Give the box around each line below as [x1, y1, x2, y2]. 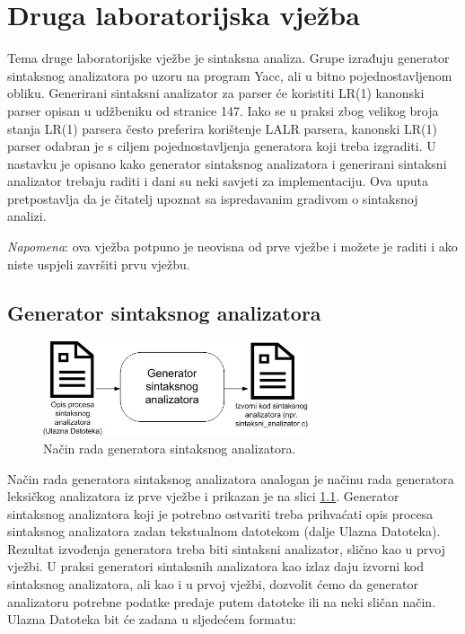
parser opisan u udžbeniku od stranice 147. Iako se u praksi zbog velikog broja [7, 101, 439, 119]
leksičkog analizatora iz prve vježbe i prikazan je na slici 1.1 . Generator [7, 487, 399, 506]
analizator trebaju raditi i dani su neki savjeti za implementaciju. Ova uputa [7, 172, 428, 190]
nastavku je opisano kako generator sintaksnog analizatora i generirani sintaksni [7, 154, 447, 172]
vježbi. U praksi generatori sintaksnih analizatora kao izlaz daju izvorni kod [7, 557, 425, 576]
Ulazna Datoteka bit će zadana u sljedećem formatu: [7, 610, 296, 629]
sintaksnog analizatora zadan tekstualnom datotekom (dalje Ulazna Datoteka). [7, 522, 441, 541]
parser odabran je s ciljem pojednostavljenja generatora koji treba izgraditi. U [7, 136, 436, 155]
